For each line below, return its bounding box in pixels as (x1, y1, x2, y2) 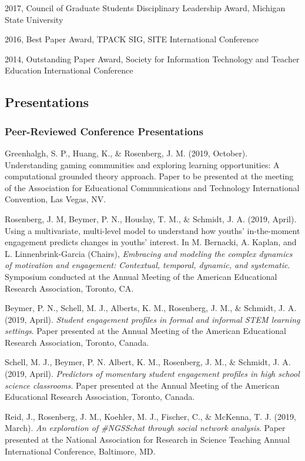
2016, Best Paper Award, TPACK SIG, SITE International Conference (5, 33, 259, 45)
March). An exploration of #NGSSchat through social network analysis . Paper (5, 422, 286, 434)
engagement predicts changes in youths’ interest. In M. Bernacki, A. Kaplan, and (5, 236, 297, 248)
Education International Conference (5, 64, 133, 76)
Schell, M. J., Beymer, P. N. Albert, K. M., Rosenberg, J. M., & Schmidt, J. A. (5, 356, 291, 368)
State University (5, 13, 63, 25)
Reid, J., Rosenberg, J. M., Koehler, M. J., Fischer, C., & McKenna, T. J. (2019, (5, 410, 296, 422)
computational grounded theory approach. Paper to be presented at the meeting (5, 170, 294, 182)
